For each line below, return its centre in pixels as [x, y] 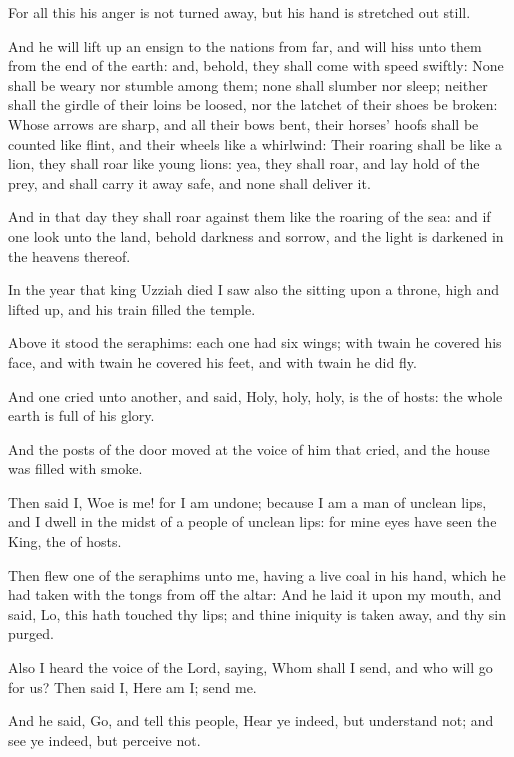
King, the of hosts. [65, 541]
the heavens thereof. [69, 255]
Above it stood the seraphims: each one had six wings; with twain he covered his [255, 342]
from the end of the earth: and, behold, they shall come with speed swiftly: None [256, 65]
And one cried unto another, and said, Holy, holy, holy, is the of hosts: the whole [255, 395]
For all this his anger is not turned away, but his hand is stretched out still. [239, 12]
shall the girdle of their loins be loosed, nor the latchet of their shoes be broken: [253, 104]
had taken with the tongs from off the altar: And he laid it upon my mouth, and [255, 594]
